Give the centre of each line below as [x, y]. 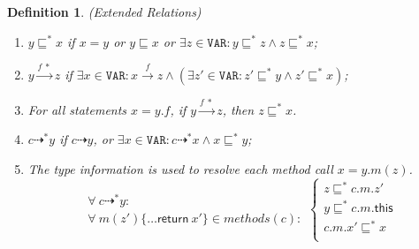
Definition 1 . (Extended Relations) [104, 11]
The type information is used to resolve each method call [180, 168]
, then [238, 109]
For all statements [77, 109]
